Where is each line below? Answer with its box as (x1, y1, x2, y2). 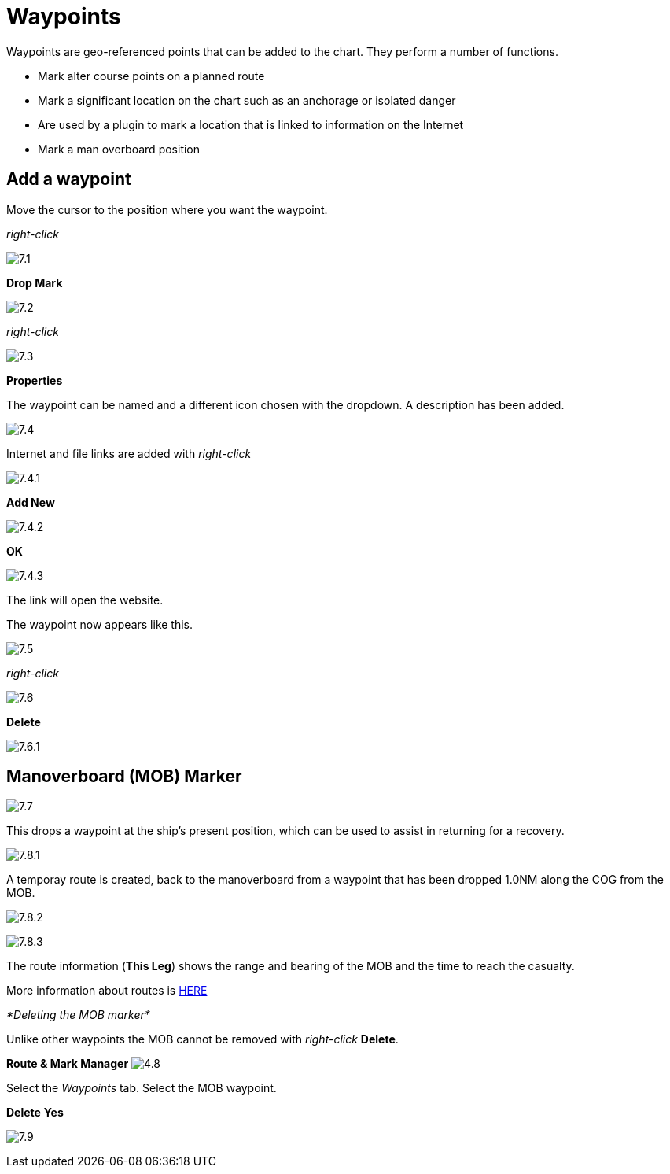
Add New (6, 495, 55, 509)
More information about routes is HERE (6, 984, 208, 998)
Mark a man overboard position (38, 142, 201, 156)
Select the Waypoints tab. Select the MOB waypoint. (6, 1081, 277, 1095)
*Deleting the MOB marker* (6, 1008, 150, 1022)
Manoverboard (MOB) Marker (6, 766, 242, 787)
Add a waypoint (6, 169, 131, 190)
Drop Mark (6, 275, 63, 290)
